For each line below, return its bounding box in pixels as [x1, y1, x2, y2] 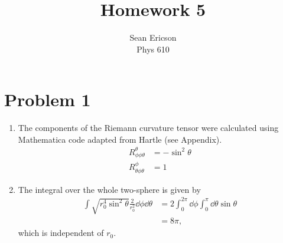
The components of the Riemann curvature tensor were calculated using [18, 121, 279, 134]
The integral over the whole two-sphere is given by [18, 183, 201, 195]
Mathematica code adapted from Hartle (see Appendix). [18, 133, 222, 145]
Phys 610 [136, 42, 170, 55]
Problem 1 [4, 87, 91, 111]
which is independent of [18, 226, 104, 239]
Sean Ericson [129, 31, 177, 44]
